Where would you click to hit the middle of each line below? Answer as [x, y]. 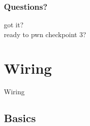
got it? [14, 25]
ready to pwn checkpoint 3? [45, 34]
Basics [20, 117]
